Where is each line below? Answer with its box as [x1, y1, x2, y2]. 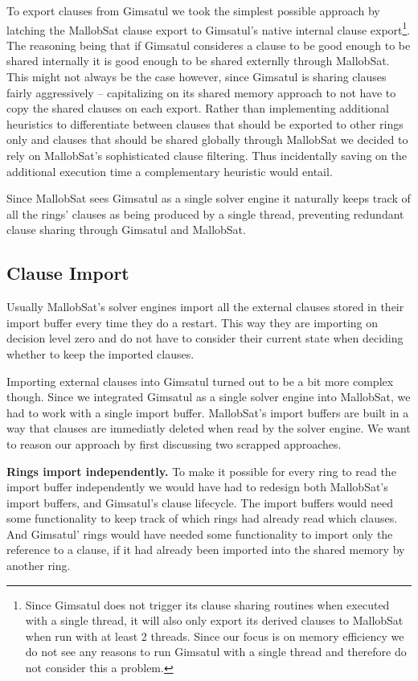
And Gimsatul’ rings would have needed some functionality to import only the [6, 525, 393, 542]
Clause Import [6, 261, 129, 285]
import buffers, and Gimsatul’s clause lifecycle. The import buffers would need [6, 494, 393, 511]
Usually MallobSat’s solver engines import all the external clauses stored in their [6, 298, 404, 315]
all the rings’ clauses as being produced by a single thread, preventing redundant [6, 205, 404, 222]
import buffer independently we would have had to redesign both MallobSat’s [6, 478, 388, 495]
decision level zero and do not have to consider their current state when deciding [6, 330, 404, 347]
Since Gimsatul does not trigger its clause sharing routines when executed [25, 596, 390, 613]
